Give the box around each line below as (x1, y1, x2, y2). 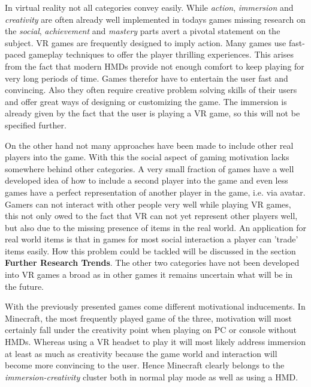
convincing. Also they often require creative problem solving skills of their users (5, 83, 297, 96)
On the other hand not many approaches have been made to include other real (5, 139, 294, 151)
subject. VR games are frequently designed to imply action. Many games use (5, 36, 286, 49)
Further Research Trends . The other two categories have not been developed (5, 256, 300, 269)
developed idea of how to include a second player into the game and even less (5, 174, 288, 187)
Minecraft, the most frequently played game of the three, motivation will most (5, 311, 292, 324)
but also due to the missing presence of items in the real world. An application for (5, 221, 306, 233)
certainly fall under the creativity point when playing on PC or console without (5, 323, 297, 336)
